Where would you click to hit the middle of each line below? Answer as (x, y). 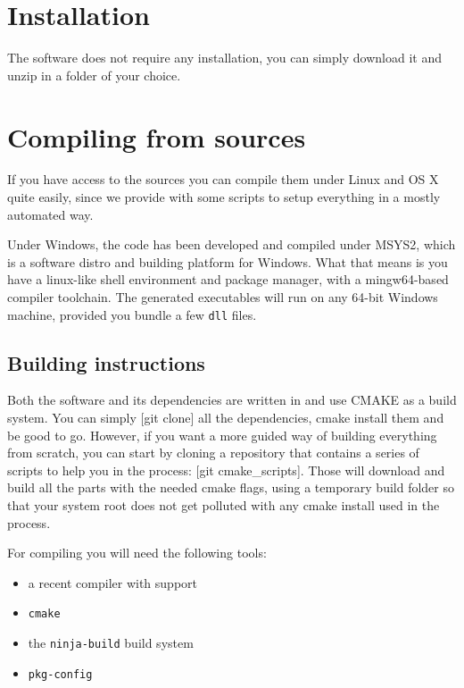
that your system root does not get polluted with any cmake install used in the (224, 505)
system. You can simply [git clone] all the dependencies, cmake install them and (226, 418)
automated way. (50, 214)
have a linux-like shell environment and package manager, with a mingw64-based (228, 279)
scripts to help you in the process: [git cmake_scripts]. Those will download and (226, 470)
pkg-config (60, 674)
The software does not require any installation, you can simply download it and (224, 58)
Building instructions (106, 362)
